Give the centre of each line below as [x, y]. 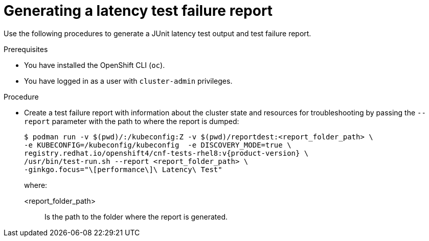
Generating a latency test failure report [138, 11]
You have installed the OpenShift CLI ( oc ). [95, 65]
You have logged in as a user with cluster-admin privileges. [128, 81]
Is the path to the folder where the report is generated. [136, 216]
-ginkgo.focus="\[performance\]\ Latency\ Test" [123, 169]
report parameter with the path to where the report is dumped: [132, 121]
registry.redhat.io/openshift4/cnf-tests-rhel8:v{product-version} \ [166, 153]
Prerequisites [26, 49]
